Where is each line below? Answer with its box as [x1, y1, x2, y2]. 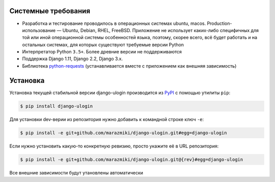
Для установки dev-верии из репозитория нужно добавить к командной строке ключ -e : [9, 116, 204, 122]
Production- [207, 20, 232, 26]
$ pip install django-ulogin [20, 103, 93, 109]
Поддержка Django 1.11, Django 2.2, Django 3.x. [22, 56, 123, 62]
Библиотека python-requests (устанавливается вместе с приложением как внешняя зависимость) [22, 63, 237, 69]
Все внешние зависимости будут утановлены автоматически [9, 169, 144, 175]
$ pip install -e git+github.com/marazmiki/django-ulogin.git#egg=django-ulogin [20, 130, 227, 136]
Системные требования [9, 7, 91, 15]
